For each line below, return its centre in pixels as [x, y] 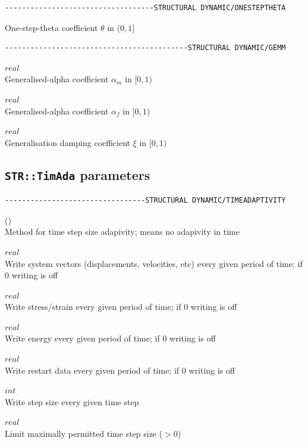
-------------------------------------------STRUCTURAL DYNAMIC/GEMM [145, 48]
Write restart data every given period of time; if [92, 370]
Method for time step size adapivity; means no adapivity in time [122, 232]
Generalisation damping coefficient [67, 142]
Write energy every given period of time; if [82, 338]
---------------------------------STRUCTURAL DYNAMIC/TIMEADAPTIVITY [145, 201]
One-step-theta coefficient [51, 27]
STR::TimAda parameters [78, 174]
